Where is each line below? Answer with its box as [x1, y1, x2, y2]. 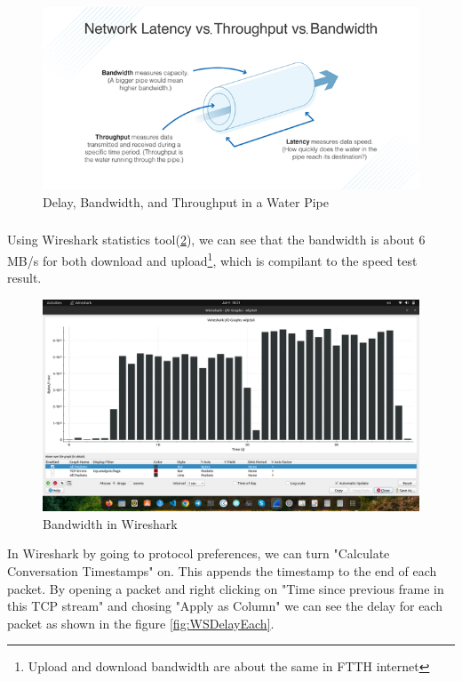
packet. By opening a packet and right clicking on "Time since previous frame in [7, 579, 444, 597]
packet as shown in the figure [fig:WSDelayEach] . [7, 613, 275, 632]
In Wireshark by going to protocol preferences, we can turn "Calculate [7, 544, 390, 563]
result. [7, 268, 42, 287]
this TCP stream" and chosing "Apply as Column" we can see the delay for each [7, 597, 442, 615]
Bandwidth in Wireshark [43, 514, 178, 533]
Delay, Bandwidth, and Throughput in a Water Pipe [43, 192, 329, 211]
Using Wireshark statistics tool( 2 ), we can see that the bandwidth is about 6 [7, 230, 426, 249]
